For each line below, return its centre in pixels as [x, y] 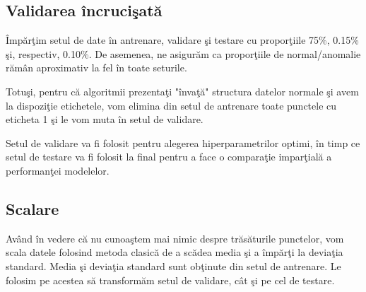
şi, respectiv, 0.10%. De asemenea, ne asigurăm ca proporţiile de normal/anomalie [183, 53]
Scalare [33, 208]
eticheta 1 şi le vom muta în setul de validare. [105, 119]
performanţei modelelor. [58, 170]
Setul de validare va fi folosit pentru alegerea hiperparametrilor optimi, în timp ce [183, 142]
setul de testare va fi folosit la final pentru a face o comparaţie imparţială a [169, 157]
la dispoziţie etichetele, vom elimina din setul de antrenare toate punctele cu [171, 105]
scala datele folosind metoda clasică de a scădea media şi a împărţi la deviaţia [175, 252]
